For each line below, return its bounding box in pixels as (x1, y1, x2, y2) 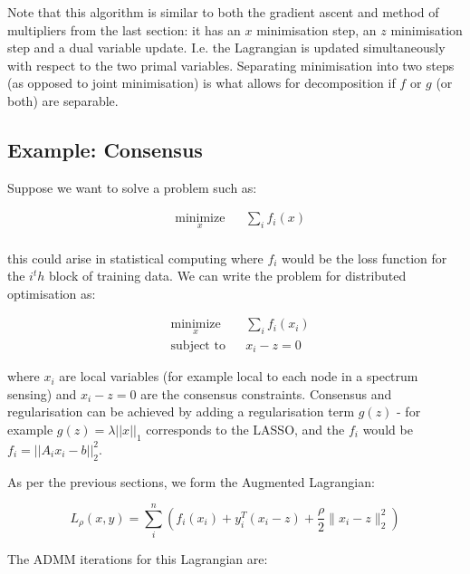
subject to (170, 339, 225, 352)
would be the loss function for (282, 248, 447, 267)
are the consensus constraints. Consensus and (140, 384, 392, 403)
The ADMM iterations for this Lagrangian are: (7, 550, 268, 569)
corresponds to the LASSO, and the (146, 419, 345, 438)
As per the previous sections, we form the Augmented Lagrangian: (7, 472, 375, 491)
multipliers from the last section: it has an (7, 20, 241, 39)
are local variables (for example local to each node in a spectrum (59, 367, 418, 386)
